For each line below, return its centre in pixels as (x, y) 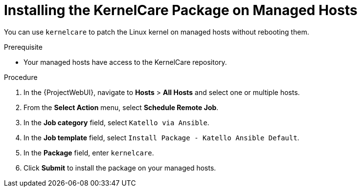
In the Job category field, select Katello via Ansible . (116, 122)
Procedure (21, 77)
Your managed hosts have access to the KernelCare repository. (125, 62)
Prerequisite (23, 47)
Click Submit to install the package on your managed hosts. (120, 168)
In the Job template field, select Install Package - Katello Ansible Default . (161, 137)
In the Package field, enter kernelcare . (89, 153)
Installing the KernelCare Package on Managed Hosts (181, 10)
